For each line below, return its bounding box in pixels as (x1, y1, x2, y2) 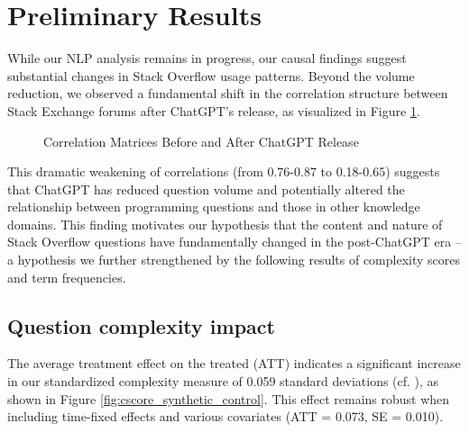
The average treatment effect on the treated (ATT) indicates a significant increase (7, 354, 461, 373)
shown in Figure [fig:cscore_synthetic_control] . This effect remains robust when (7, 389, 450, 408)
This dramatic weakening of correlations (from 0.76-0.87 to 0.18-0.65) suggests (7, 162, 440, 181)
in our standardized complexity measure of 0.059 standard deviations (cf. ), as (7, 372, 439, 391)
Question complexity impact (7, 311, 275, 339)
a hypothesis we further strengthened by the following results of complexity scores (7, 250, 460, 269)
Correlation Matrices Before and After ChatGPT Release (43, 131, 359, 150)
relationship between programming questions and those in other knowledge (7, 197, 420, 216)
